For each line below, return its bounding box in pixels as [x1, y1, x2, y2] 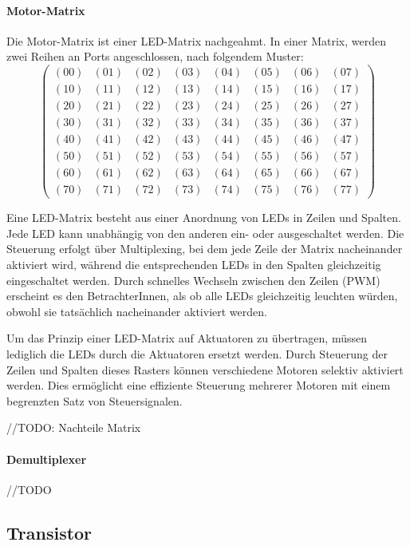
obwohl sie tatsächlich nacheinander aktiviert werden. [6, 303, 267, 319]
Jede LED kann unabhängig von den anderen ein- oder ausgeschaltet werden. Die [6, 224, 404, 241]
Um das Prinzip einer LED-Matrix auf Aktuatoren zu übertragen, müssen [6, 330, 368, 346]
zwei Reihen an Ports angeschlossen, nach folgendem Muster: [6, 48, 304, 65]
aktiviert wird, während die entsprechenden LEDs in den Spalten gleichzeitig [6, 256, 381, 273]
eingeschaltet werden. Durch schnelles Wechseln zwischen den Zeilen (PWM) [6, 271, 380, 288]
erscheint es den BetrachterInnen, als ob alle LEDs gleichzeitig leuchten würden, [6, 287, 398, 304]
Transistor [6, 520, 93, 544]
